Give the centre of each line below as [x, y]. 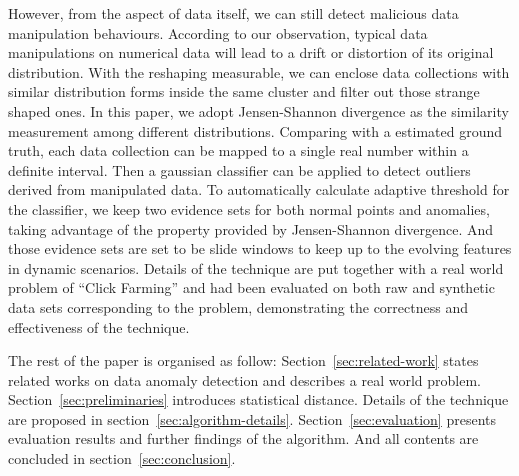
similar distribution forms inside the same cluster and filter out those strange [244, 91]
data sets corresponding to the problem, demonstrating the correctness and [238, 306]
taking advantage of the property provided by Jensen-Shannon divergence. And [251, 228]
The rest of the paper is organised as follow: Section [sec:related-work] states [243, 360]
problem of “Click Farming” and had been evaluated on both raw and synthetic [251, 287]
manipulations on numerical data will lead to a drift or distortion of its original [251, 52]
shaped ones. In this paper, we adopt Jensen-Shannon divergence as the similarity [258, 110]
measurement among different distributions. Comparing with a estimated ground [255, 130]
